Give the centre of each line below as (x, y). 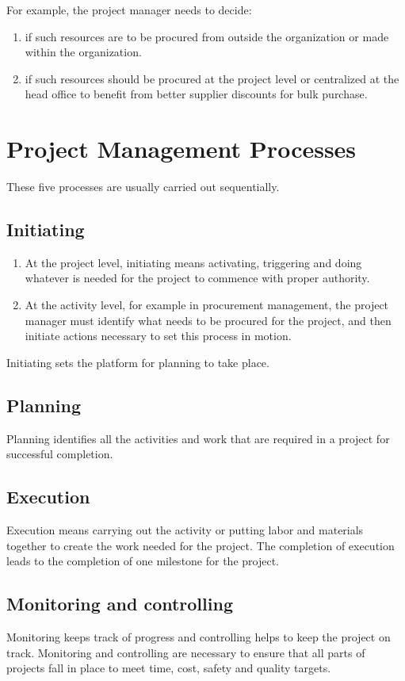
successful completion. (60, 454)
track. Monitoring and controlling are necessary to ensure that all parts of (186, 652)
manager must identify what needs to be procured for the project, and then (208, 320)
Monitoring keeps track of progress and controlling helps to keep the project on (199, 637)
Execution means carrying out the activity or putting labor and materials (185, 530)
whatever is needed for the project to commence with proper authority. (197, 278)
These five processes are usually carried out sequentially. (143, 187)
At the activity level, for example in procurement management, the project (207, 305)
